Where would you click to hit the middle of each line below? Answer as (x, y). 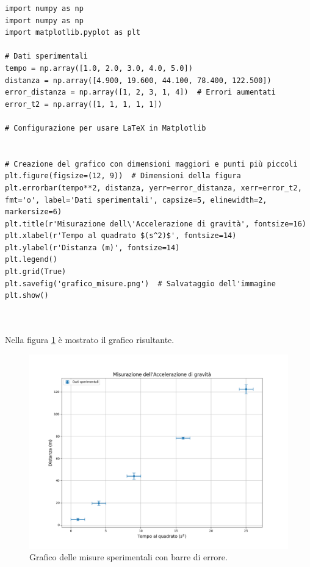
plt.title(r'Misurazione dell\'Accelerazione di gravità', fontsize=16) (156, 224)
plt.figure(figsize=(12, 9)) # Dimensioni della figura (123, 176)
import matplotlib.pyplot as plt (73, 33)
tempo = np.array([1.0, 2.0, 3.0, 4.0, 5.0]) (99, 68)
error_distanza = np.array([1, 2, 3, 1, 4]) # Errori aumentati (140, 92)
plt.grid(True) (36, 272)
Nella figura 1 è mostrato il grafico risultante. (90, 340)
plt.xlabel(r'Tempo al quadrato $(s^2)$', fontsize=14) (121, 236)
